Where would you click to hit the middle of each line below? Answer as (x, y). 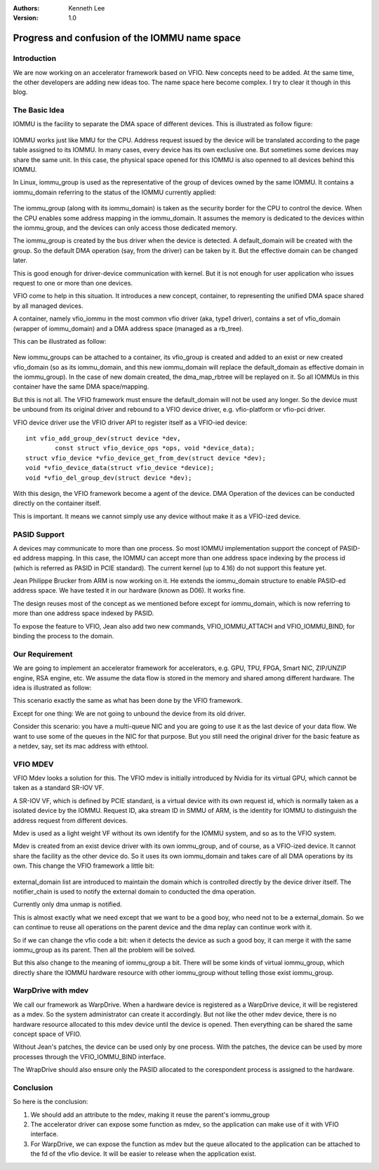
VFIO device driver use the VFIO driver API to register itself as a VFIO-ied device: (130, 422)
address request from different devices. (70, 820)
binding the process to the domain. (64, 636)
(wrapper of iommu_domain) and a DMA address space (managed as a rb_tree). (128, 328)
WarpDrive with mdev (51, 990)
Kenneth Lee (87, 8)
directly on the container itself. (57, 503)
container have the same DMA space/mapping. (81, 386)
